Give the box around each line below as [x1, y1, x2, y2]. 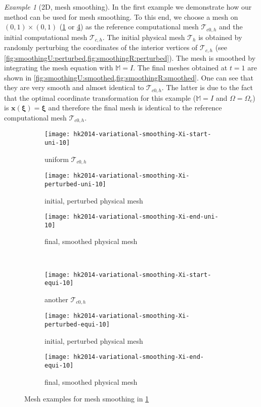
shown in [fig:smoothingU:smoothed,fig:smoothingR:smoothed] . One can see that [4, 72, 254, 83]
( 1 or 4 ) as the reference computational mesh [59, 21, 199, 32]
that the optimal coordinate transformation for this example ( [4, 92, 196, 103]
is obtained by [198, 31, 242, 42]
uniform [45, 153, 69, 164]
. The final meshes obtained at [133, 62, 228, 73]
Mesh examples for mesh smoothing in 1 [24, 393, 149, 404]
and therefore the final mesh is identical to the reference [48, 102, 222, 113]
